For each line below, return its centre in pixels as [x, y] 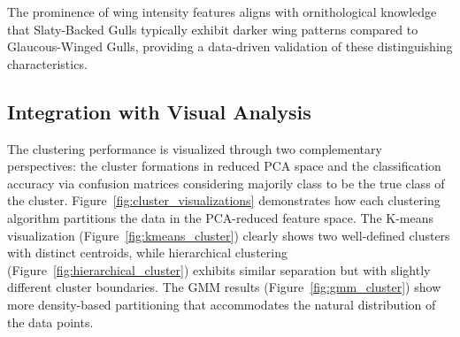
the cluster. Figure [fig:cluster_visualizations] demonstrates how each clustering [224, 200]
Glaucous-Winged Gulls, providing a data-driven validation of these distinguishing [230, 46]
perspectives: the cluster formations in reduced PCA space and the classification [224, 166]
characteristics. [47, 63]
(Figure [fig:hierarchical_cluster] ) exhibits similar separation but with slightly [219, 269]
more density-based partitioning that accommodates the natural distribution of [222, 304]
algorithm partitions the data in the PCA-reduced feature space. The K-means [221, 217]
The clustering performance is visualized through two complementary [195, 148]
